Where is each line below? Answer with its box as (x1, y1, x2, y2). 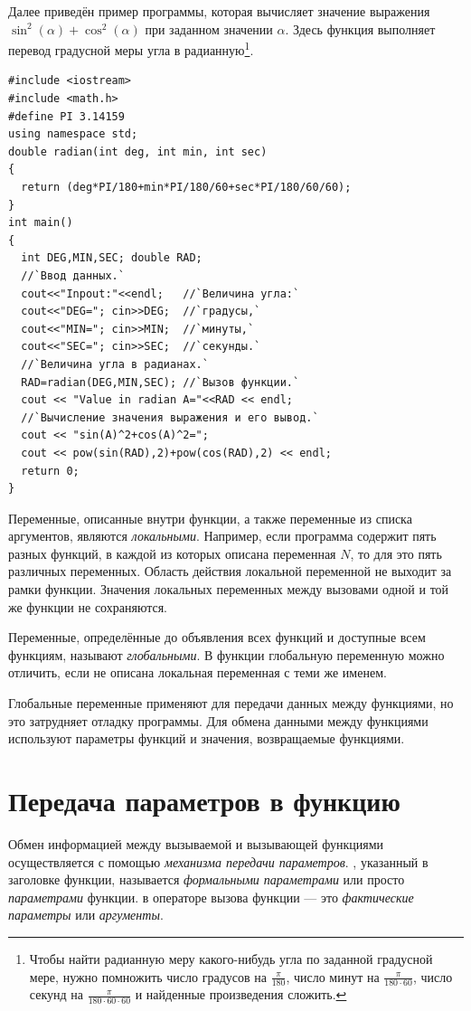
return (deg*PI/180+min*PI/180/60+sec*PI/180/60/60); (21, 181, 352, 194)
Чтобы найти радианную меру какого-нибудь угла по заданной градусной (29, 949, 433, 968)
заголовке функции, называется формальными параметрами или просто (8, 870, 405, 889)
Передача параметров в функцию (8, 782, 400, 818)
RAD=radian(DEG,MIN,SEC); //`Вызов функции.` (21, 375, 300, 389)
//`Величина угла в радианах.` (21, 357, 209, 371)
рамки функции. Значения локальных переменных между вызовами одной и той (8, 580, 449, 599)
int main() (8, 216, 73, 230)
